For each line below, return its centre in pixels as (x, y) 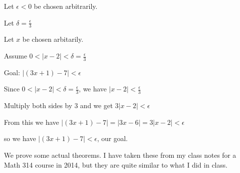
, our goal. (112, 138)
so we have (20, 138)
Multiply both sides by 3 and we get (58, 105)
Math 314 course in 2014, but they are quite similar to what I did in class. (116, 164)
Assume (16, 56)
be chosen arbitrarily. (66, 6)
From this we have (32, 122)
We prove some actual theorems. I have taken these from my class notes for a (120, 155)
